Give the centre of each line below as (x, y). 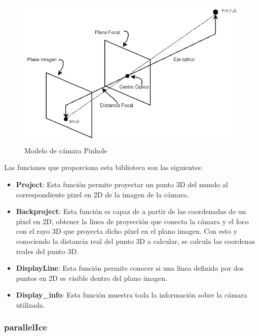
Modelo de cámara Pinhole (66, 150)
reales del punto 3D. (47, 251)
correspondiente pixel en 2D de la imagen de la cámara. (102, 194)
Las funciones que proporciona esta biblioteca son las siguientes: (104, 167)
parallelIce (26, 327)
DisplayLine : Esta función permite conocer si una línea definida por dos (130, 268)
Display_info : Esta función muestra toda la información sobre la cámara (132, 295)
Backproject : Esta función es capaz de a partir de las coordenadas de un (131, 211)
